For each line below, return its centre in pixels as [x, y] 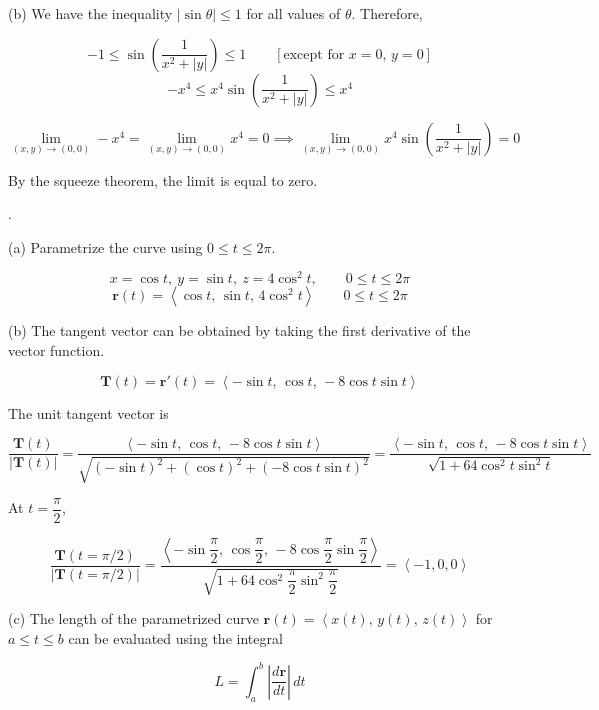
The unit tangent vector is [88, 412]
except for [314, 54]
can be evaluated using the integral [175, 637]
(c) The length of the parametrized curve [133, 618]
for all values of [293, 13]
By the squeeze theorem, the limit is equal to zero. [163, 179]
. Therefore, [387, 13]
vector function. [56, 350]
